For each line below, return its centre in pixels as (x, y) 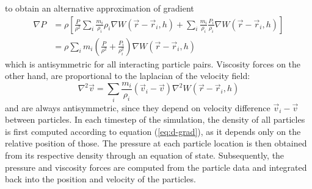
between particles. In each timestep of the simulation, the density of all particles (155, 119)
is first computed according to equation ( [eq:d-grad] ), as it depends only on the (153, 131)
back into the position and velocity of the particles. (100, 179)
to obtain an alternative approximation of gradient (100, 8)
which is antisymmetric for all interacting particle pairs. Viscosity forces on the (153, 64)
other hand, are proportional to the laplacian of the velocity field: (128, 76)
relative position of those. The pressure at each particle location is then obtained (156, 143)
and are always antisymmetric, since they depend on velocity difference (138, 107)
